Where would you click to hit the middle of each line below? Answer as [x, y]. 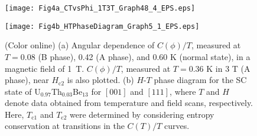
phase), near [27, 80]
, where [183, 91]
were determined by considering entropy [142, 114]
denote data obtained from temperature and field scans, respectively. [129, 103]
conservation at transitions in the [65, 126]
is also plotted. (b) [100, 80]
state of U [23, 91]
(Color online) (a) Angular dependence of [80, 45]
